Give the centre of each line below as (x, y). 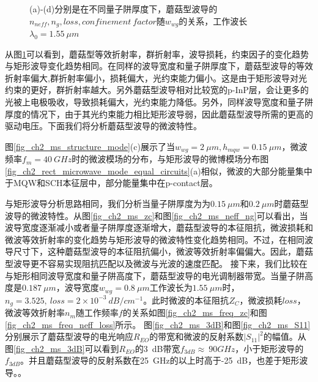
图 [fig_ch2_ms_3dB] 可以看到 (62, 348)
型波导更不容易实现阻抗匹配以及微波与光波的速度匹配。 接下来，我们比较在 (156, 263)
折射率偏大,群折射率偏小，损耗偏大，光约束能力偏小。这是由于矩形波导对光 (156, 77)
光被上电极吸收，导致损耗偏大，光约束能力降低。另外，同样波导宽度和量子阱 (159, 102)
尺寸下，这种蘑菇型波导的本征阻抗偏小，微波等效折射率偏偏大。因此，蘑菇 (163, 251)
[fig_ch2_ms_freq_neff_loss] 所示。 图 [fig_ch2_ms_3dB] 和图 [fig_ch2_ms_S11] (158, 324)
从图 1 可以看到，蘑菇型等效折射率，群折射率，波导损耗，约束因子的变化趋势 (157, 54)
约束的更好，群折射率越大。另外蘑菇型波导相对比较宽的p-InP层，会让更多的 (157, 90)
